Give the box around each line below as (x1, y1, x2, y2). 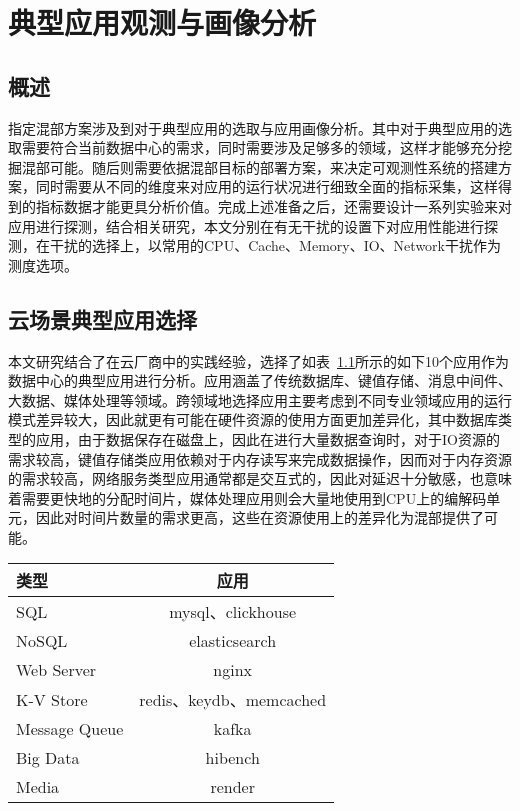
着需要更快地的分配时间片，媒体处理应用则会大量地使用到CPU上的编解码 (8, 487, 487, 508)
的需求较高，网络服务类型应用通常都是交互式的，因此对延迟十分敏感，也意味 (8, 468, 512, 489)
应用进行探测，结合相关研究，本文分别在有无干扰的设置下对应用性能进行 (8, 215, 484, 236)
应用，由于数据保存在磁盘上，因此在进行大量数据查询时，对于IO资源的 (35, 428, 500, 449)
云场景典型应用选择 (8, 303, 197, 334)
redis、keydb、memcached (139, 688, 327, 712)
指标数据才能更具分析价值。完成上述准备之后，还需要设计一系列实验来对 (35, 195, 512, 216)
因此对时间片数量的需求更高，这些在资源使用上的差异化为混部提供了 (35, 507, 484, 528)
